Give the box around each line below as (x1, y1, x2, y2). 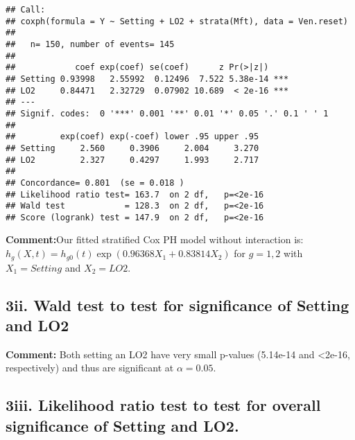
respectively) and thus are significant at (6, 360, 174, 375)
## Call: (6, 5, 46, 15)
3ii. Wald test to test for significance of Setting (6, 294, 349, 315)
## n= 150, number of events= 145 (6, 39, 175, 49)
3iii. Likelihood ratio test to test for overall (6, 394, 321, 416)
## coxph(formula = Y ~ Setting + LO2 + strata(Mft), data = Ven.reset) (6, 16, 348, 26)
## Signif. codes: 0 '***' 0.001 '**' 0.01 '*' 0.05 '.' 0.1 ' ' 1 (6, 108, 329, 118)
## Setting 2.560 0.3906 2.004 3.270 (6, 143, 259, 153)
